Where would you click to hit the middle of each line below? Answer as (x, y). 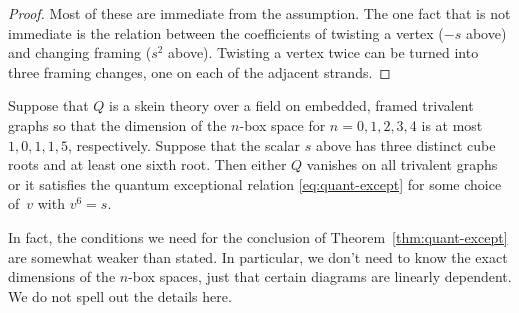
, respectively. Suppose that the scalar (184, 144)
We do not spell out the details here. (120, 295)
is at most (452, 124)
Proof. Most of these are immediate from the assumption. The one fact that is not (259, 13)
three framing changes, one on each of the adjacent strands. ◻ (199, 71)
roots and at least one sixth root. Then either (147, 164)
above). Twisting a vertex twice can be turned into (323, 52)
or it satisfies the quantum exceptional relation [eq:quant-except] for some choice (255, 183)
